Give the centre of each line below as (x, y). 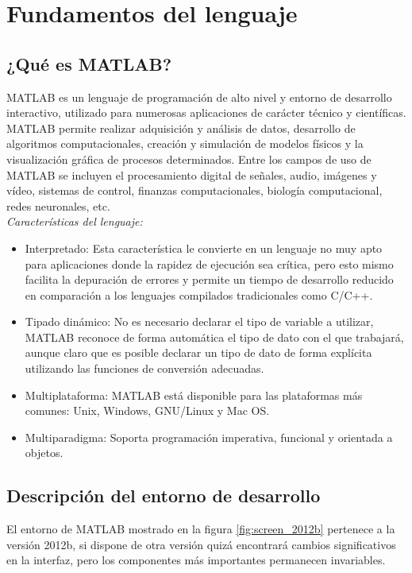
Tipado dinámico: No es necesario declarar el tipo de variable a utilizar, (199, 321)
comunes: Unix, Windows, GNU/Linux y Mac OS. (147, 410)
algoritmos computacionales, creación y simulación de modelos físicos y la (185, 143)
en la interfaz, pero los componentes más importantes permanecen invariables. (196, 560)
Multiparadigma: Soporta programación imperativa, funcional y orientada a (209, 437)
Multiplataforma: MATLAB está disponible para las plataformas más (194, 395)
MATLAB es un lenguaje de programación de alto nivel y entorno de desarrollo (199, 97)
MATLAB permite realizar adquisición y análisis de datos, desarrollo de (181, 128)
